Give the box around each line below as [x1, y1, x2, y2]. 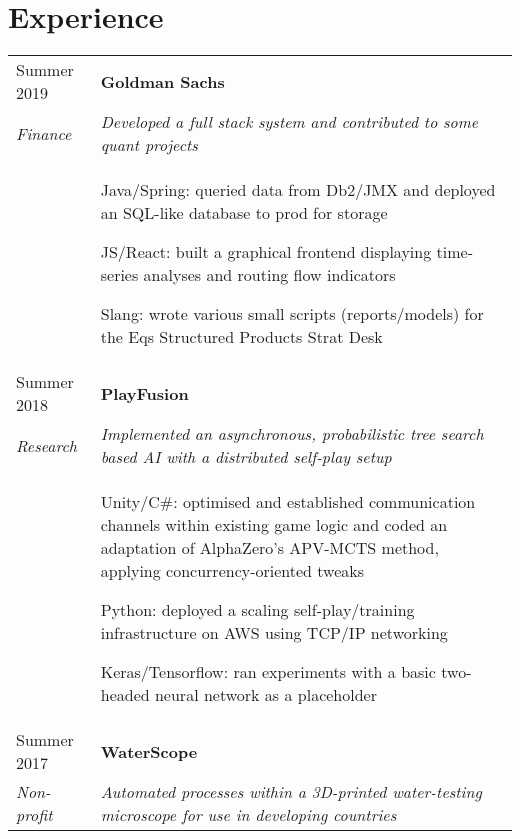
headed [100, 683, 150, 707]
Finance [16, 121, 72, 145]
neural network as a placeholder [154, 683, 377, 707]
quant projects [100, 133, 198, 157]
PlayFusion [100, 381, 189, 405]
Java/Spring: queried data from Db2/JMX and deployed [100, 178, 496, 202]
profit [16, 803, 53, 827]
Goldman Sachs [100, 69, 225, 93]
